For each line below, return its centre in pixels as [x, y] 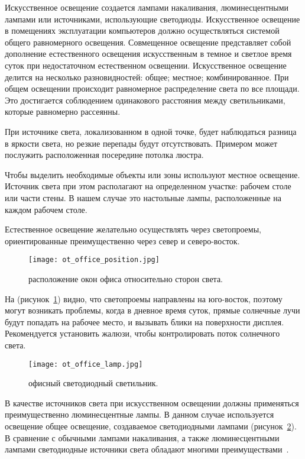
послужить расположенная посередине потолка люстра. [104, 155]
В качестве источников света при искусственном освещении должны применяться [152, 403]
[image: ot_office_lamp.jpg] [86, 364]
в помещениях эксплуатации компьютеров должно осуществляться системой [142, 30]
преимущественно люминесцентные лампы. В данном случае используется [139, 414]
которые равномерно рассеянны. [63, 111]
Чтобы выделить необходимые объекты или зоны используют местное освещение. [152, 174]
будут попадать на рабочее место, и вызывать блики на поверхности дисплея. [145, 321]
